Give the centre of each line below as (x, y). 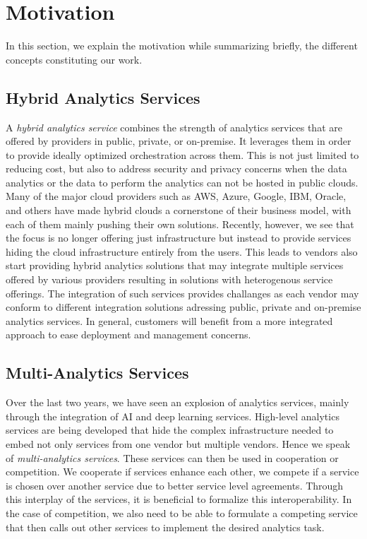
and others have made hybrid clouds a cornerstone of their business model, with (179, 210)
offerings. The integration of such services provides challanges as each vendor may (182, 293)
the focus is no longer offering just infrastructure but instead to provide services (179, 238)
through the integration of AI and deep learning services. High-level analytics (173, 416)
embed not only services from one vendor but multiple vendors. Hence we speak (178, 444)
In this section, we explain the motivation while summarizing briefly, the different (182, 46)
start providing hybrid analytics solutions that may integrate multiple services (175, 265)
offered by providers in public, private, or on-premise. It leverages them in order (179, 141)
